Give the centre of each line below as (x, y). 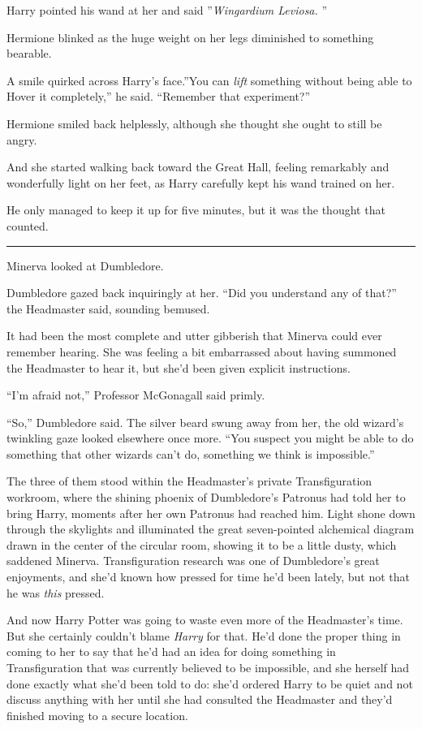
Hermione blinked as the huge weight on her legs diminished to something (190, 37)
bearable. (29, 53)
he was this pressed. (56, 592)
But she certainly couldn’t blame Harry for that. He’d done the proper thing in (204, 635)
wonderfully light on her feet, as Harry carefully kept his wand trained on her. (201, 182)
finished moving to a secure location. (97, 715)
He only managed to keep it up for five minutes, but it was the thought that (196, 210)
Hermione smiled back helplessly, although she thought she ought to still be (194, 123)
